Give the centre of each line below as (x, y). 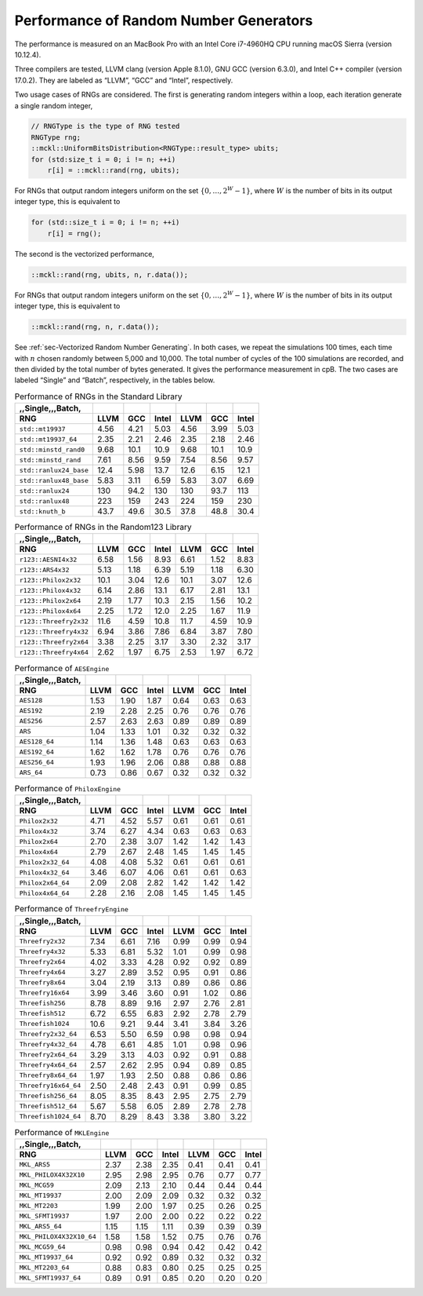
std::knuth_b (42, 511)
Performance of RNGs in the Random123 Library (103, 528)
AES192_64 (37, 752)
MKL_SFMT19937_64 (50, 1278)
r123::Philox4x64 (50, 611)
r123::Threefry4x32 (54, 632)
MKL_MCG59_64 (42, 1247)
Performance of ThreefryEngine (72, 909)
